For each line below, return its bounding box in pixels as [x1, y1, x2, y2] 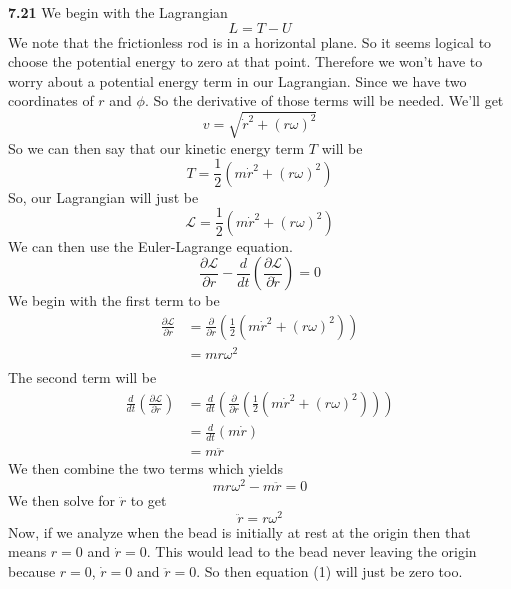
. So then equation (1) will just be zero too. [196, 560, 463, 581]
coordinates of [8, 90, 94, 111]
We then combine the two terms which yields [8, 458, 284, 479]
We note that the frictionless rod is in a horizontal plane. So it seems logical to [8, 31, 492, 52]
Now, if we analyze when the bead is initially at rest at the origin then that [8, 521, 471, 542]
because [8, 560, 56, 581]
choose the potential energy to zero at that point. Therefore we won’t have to [8, 51, 483, 72]
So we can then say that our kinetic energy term [8, 137, 305, 158]
